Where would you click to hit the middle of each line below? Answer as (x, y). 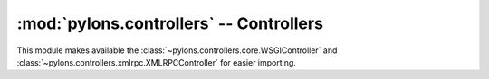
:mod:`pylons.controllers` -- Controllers (170, 23)
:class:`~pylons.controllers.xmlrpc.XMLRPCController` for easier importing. (156, 62)
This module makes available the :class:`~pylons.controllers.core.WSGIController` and (177, 50)
